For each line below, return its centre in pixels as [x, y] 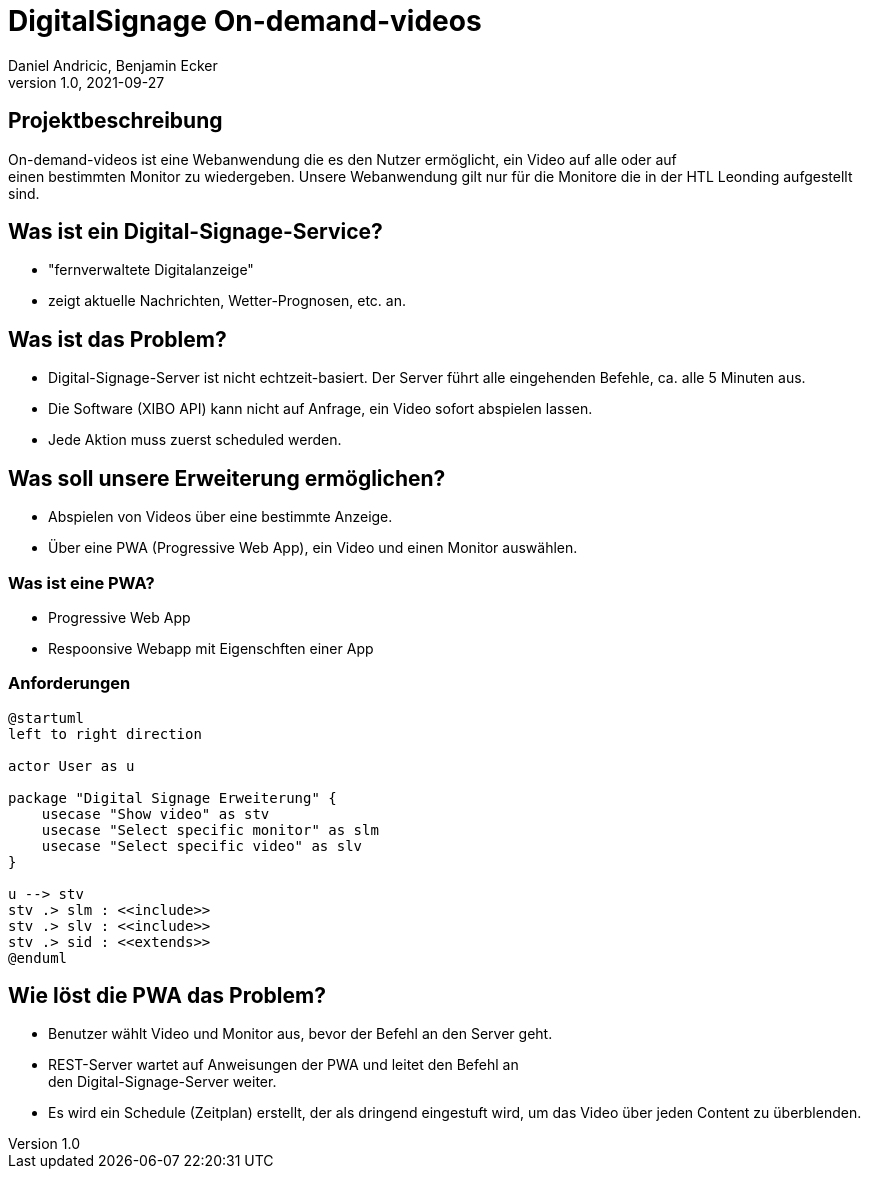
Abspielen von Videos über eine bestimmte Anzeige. [220, 517]
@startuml [46, 717]
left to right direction [105, 733]
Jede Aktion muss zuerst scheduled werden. [195, 440]
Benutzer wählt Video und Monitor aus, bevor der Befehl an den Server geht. [300, 1034]
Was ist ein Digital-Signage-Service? [195, 232]
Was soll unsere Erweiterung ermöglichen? [227, 478]
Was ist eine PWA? [81, 582]
